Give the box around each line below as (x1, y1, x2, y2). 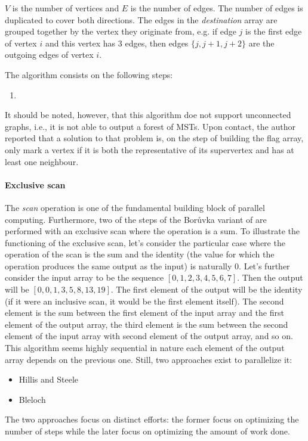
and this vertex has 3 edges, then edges (45, 36, 189, 49)
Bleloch (19, 393, 46, 405)
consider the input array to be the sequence (5, 271, 164, 284)
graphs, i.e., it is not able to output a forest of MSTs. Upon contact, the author (5, 120, 295, 132)
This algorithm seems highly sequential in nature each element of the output (5, 341, 285, 354)
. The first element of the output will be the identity (110, 283, 303, 296)
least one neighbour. (5, 155, 79, 167)
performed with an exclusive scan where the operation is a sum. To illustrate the (5, 225, 300, 237)
